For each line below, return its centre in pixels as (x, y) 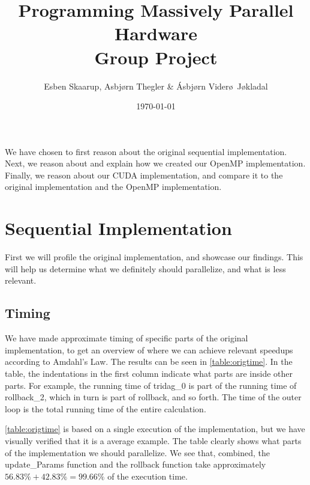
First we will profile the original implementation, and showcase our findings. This (154, 257)
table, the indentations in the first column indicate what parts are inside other (149, 373)
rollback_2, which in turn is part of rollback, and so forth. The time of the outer (153, 397)
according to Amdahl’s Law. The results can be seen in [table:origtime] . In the (149, 361)
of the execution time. (148, 476)
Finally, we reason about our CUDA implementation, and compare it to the (144, 175)
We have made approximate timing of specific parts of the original (127, 338)
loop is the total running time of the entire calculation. (106, 408)
